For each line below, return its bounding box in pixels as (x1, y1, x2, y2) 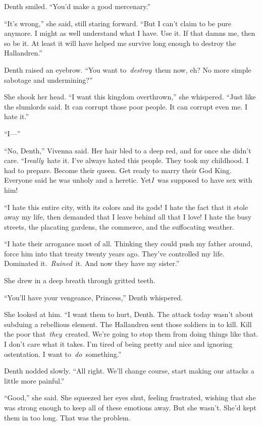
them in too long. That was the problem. (4, 412, 131, 422)
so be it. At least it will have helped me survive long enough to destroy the (4, 37, 236, 48)
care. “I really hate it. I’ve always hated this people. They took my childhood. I (4, 155, 249, 166)
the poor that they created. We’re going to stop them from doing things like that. (4, 329, 258, 339)
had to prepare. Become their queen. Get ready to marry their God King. (4, 165, 232, 175)
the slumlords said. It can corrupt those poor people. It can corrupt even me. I (4, 101, 247, 112)
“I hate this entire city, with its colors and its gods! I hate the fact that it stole (4, 201, 248, 212)
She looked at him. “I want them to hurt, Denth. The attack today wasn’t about (4, 309, 253, 320)
